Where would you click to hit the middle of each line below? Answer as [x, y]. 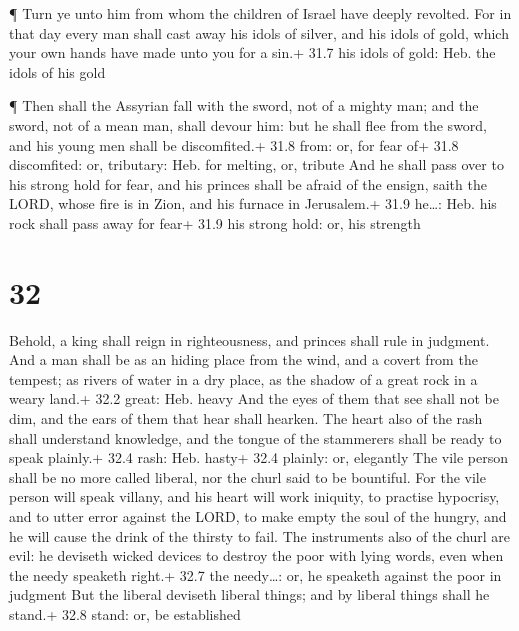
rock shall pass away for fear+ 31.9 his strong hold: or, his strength [215, 222]
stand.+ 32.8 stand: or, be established [125, 613]
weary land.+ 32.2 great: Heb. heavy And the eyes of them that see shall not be [254, 398]
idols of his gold [57, 71]
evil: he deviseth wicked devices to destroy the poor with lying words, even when [256, 555]
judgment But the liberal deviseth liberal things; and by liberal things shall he [249, 594]
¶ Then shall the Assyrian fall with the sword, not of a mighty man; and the [244, 105]
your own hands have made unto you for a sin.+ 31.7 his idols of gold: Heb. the [252, 52]
